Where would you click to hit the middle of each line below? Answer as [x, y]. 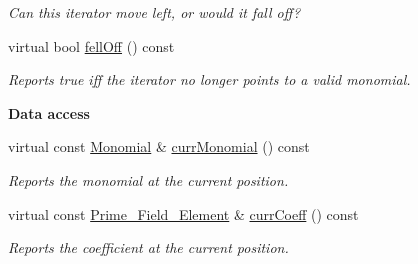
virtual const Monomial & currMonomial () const [159, 146]
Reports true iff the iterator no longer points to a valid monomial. [209, 79]
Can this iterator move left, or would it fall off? [154, 12]
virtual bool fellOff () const [91, 45]
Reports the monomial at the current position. [148, 179]
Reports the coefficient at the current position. [148, 247]
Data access [49, 112]
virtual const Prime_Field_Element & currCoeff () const [183, 213]
